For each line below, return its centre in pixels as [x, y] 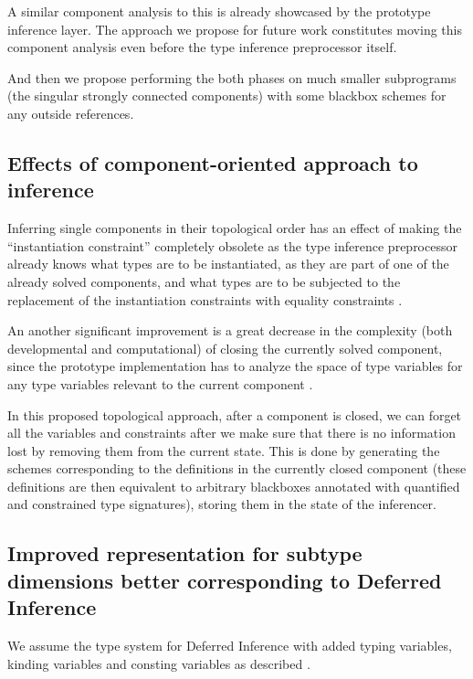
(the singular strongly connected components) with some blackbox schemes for [227, 95]
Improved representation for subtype [185, 553]
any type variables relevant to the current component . [160, 383]
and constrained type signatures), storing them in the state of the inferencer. [222, 504]
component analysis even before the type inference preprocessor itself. [202, 47]
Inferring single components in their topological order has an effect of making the [235, 228]
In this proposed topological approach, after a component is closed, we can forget [235, 414]
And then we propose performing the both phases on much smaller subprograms [232, 77]
